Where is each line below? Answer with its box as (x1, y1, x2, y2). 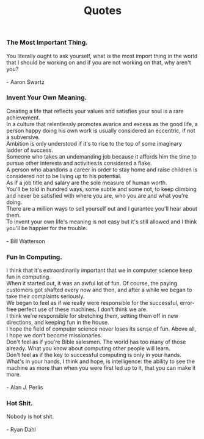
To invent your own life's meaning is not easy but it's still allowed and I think (6, 218, 197, 225)
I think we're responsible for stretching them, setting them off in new (6, 312, 179, 320)
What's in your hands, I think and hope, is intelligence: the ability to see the (6, 358, 195, 365)
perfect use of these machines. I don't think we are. (18, 306, 148, 313)
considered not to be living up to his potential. (6, 172, 122, 179)
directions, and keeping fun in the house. (6, 319, 110, 326)
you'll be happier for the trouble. (6, 224, 87, 231)
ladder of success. (6, 146, 53, 154)
